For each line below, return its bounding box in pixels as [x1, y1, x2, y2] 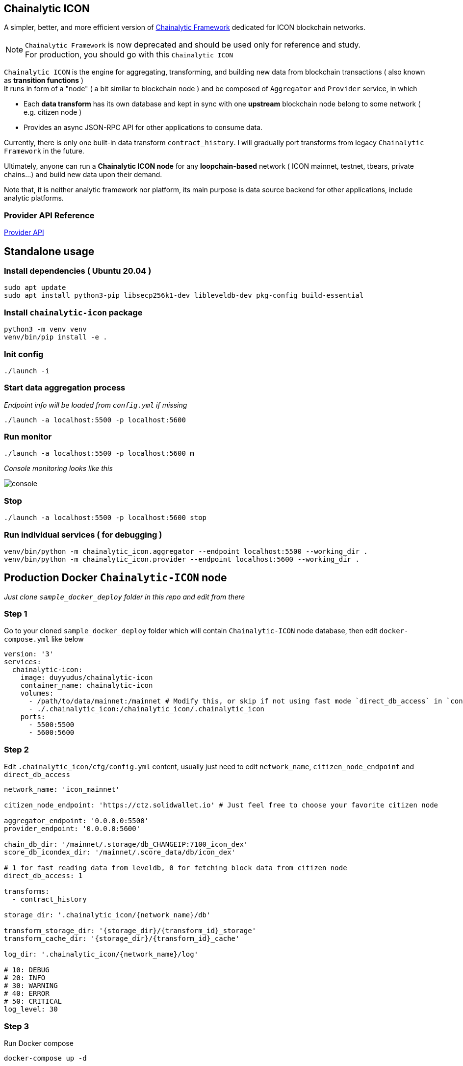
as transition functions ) [4, 76, 84, 85]
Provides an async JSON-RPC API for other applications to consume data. [24, 123, 263, 132]
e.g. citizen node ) [24, 108, 82, 117]
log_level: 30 [4, 1005, 58, 1014]
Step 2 [4, 744, 29, 754]
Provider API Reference [4, 210, 95, 220]
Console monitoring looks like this [4, 464, 113, 473]
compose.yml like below [4, 635, 84, 644]
